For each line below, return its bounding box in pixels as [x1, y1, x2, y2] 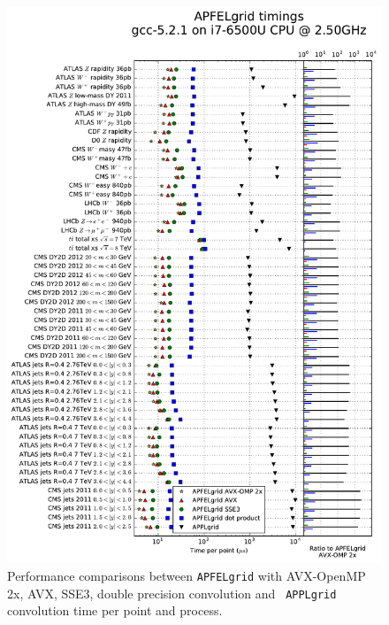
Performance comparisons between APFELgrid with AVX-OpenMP [7, 566, 366, 584]
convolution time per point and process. [7, 601, 223, 620]
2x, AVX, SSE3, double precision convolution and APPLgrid [7, 583, 337, 602]
